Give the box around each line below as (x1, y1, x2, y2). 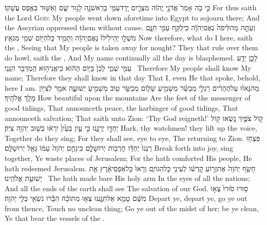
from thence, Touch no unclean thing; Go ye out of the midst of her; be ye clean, (5, 202, 259, 213)
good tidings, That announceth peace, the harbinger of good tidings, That (5, 102, 238, 113)
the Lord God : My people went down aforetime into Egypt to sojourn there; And (5, 12, 260, 23)
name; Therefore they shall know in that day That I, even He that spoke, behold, (5, 72, 261, 83)
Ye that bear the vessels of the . (5, 213, 105, 223)
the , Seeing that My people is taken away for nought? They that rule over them (5, 42, 258, 53)
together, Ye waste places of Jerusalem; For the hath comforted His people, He (5, 152, 252, 163)
